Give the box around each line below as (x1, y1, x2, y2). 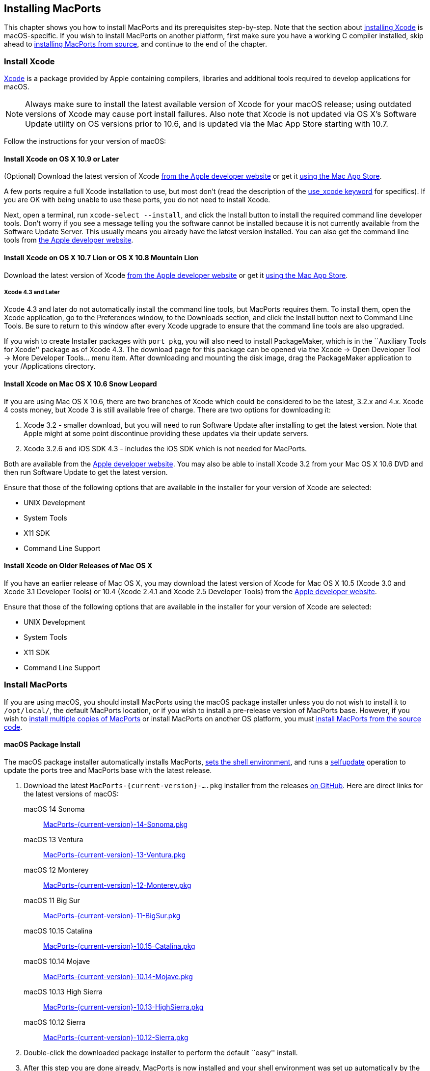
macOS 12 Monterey (24, 865, 89, 874)
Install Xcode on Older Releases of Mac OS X (4, 561, 153, 570)
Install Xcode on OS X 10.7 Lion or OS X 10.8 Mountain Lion (4, 253, 199, 262)
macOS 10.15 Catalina (24, 926, 93, 935)
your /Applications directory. (4, 362, 96, 371)
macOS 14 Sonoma (24, 804, 85, 813)
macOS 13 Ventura (24, 835, 83, 844)
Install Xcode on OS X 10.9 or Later (4, 154, 119, 163)
